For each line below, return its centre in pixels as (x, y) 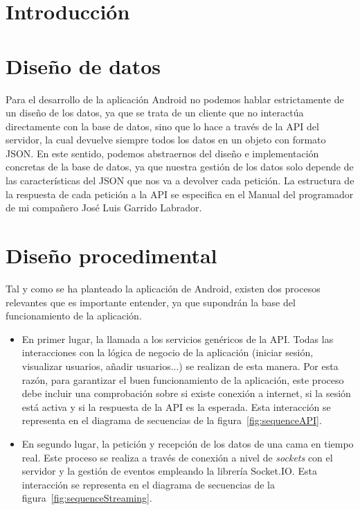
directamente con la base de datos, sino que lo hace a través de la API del (162, 126)
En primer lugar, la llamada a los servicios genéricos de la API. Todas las (178, 338)
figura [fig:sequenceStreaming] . (87, 498)
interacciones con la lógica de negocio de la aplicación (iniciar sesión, (168, 352)
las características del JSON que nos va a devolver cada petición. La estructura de (180, 181)
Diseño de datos (83, 65)
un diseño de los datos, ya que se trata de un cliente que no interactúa (155, 113)
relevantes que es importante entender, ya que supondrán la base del (151, 302)
